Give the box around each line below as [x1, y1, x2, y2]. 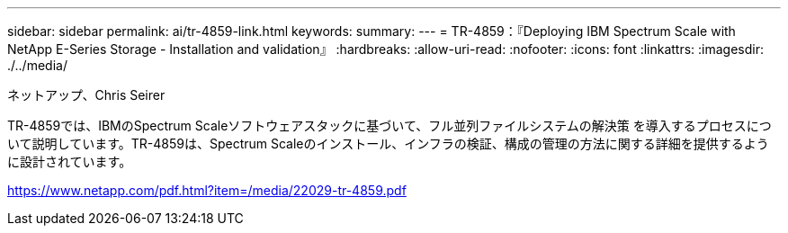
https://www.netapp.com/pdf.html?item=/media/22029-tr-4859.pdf [7, 183, 407, 198]
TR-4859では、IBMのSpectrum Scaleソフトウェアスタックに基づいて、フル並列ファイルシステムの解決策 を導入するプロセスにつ [7, 118, 772, 133]
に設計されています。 [7, 154, 132, 169]
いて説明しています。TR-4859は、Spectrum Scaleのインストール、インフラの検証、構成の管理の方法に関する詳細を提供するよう [7, 136, 769, 151]
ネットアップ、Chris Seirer [7, 87, 166, 103]
